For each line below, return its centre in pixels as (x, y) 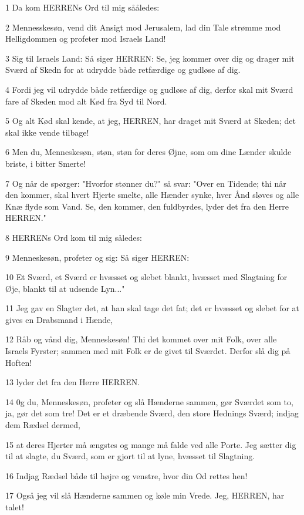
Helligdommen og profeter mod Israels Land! (86, 38)
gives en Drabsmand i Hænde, (59, 319)
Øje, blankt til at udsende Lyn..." (65, 288)
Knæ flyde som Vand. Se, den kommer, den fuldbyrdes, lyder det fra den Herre (147, 206)
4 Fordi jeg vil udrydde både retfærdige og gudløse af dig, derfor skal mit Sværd (149, 89)
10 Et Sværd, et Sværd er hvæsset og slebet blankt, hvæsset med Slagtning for (146, 277)
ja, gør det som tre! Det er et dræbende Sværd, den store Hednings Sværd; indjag (152, 413)
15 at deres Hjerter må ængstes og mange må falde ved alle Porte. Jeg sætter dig (151, 444)
